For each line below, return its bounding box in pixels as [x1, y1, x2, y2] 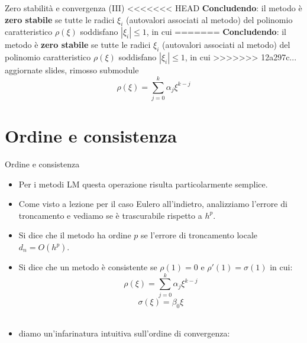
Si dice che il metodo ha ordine [18, 229, 131, 241]
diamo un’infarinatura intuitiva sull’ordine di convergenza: [18, 327, 230, 339]
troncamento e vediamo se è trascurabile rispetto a [18, 209, 202, 221]
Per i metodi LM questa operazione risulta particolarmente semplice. [18, 177, 268, 190]
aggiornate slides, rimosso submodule [5, 64, 139, 76]
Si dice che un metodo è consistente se [18, 261, 157, 273]
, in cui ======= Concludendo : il [146, 25, 286, 38]
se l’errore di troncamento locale [140, 229, 257, 241]
